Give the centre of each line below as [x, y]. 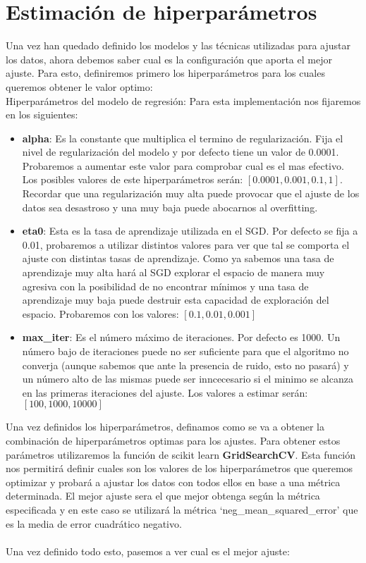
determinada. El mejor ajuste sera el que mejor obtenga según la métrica [163, 496]
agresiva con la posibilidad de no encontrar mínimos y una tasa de [165, 286]
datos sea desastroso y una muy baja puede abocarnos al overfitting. [170, 207]
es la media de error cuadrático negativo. [94, 523]
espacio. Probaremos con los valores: [100, 313]
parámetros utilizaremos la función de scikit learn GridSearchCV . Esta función [181, 454]
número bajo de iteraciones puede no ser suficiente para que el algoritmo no [185, 351]
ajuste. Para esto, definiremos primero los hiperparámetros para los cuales [165, 73]
